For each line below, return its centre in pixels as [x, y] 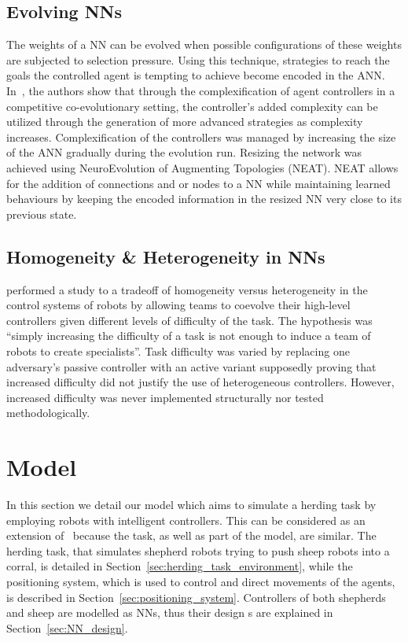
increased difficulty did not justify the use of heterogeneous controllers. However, [200, 382]
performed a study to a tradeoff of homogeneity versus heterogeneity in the [187, 289]
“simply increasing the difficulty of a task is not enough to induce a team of [189, 336]
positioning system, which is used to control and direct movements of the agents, [201, 581]
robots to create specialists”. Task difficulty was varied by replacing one [178, 351]
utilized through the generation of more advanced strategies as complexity [185, 122]
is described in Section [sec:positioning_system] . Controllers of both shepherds [196, 597]
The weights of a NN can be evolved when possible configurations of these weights [204, 44]
